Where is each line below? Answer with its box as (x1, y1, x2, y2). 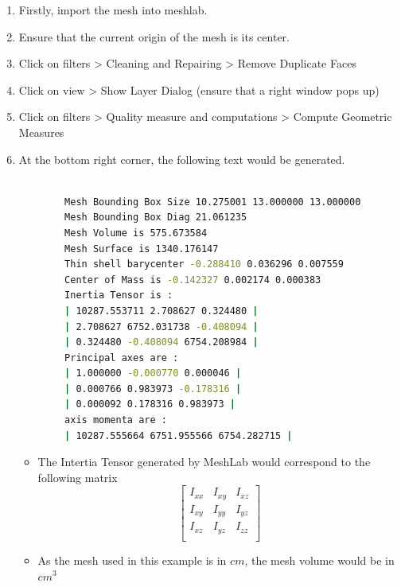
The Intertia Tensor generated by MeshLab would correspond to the (37, 453, 371, 470)
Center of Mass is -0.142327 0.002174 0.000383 (64, 274, 321, 286)
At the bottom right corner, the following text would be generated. (18, 150, 345, 167)
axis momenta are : (64, 414, 167, 426)
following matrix (37, 468, 118, 485)
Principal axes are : (64, 352, 179, 363)
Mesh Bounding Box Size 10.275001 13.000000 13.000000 (64, 196, 361, 208)
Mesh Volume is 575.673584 (64, 227, 208, 239)
